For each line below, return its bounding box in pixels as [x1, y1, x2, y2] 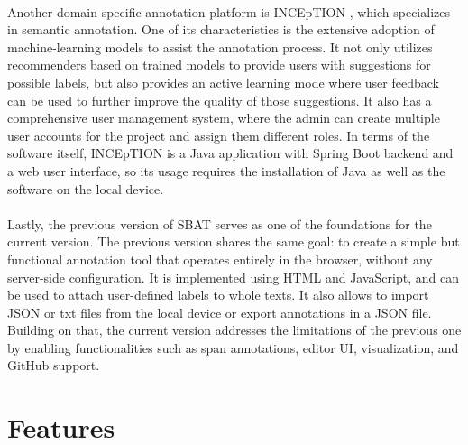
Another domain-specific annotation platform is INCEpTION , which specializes [7, 2, 450, 21]
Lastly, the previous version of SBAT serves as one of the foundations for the [7, 214, 432, 233]
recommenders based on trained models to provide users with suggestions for [7, 55, 431, 74]
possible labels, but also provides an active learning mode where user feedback [7, 72, 439, 91]
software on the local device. [7, 179, 164, 198]
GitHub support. [7, 356, 100, 375]
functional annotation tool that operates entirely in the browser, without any [7, 249, 433, 268]
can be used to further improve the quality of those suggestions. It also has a [7, 90, 432, 109]
